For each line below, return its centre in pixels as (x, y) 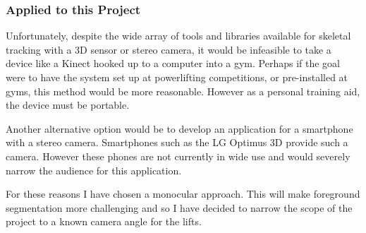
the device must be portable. (68, 105)
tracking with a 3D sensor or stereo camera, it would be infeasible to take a (169, 49)
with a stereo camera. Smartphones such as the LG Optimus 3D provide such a (177, 142)
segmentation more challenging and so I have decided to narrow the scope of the (179, 207)
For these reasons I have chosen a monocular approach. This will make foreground (183, 194)
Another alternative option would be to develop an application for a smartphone (179, 128)
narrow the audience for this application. (94, 170)
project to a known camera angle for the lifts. (104, 221)
